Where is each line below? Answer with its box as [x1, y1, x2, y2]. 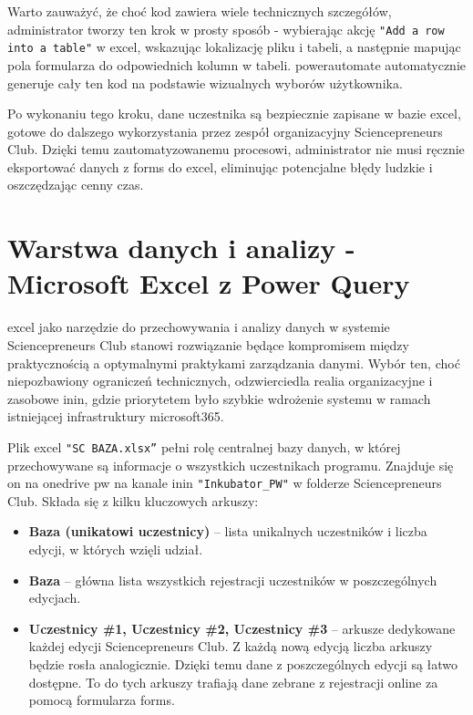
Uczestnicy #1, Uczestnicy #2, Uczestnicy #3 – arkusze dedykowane [28, 618, 456, 637]
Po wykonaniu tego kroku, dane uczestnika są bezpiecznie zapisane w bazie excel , [7, 104, 461, 123]
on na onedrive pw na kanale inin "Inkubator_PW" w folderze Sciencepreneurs [7, 473, 442, 492]
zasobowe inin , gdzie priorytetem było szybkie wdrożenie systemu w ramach [7, 389, 431, 408]
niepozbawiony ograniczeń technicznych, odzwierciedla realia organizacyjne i [7, 371, 433, 390]
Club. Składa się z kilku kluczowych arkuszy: [7, 491, 259, 510]
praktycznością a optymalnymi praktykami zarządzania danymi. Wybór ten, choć [7, 353, 460, 372]
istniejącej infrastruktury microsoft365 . [7, 407, 224, 426]
